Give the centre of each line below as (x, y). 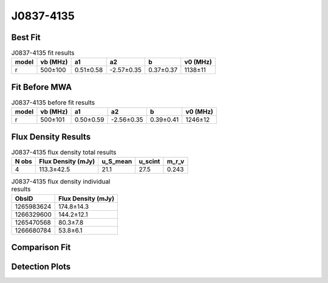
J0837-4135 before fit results (53, 103)
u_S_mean (117, 162)
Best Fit (26, 37)
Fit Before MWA (42, 87)
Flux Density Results (51, 137)
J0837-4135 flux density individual (61, 182)
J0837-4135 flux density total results (64, 152)
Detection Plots (41, 267)
